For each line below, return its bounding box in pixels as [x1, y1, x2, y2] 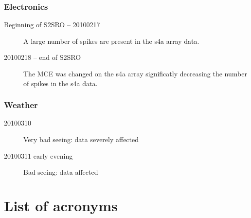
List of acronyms [4, 195, 118, 215]
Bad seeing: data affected [23, 167, 98, 177]
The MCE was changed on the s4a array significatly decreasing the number [23, 69, 247, 78]
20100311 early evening [4, 150, 73, 161]
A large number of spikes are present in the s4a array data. [23, 36, 199, 46]
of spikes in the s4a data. [23, 78, 98, 88]
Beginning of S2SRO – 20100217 [4, 19, 100, 30]
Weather [4, 99, 38, 111]
